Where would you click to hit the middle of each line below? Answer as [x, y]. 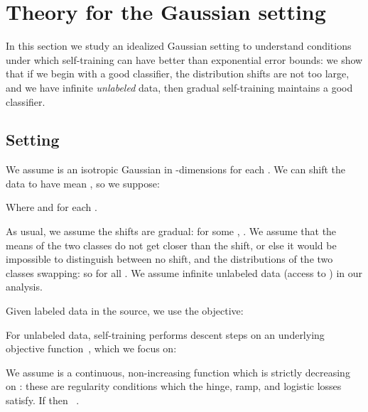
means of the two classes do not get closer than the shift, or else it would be [171, 245]
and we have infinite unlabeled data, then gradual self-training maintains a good [179, 87]
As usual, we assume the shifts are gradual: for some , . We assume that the [171, 231]
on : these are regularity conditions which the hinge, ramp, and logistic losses [174, 386]
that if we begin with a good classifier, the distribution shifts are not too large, [178, 74]
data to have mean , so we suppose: [83, 183]
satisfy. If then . [43, 400]
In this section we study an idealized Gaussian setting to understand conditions [179, 46]
